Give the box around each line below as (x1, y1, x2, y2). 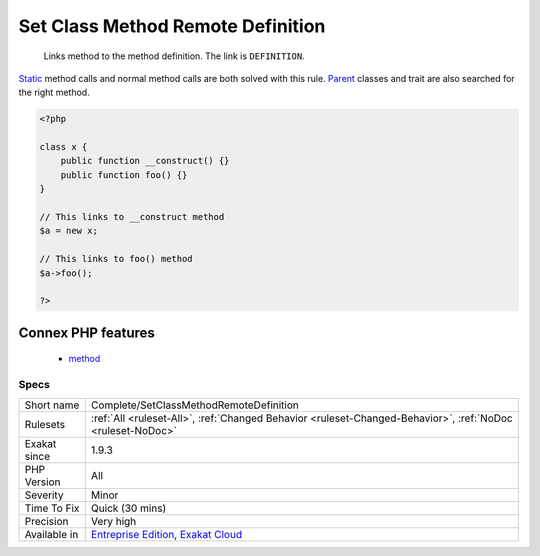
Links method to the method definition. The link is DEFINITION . (43, 50, 305, 62)
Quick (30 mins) (90, 501, 167, 515)
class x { (39, 141, 88, 153)
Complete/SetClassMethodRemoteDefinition (90, 398, 300, 412)
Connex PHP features (18, 324, 155, 341)
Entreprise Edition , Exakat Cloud (90, 527, 243, 541)
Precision (24, 514, 69, 528)
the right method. (18, 86, 90, 99)
